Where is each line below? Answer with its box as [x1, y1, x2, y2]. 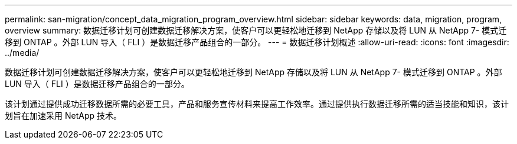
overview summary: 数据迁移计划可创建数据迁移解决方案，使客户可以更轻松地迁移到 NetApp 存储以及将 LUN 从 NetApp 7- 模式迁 [5, 25, 507, 35]
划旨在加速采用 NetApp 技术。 [5, 110, 122, 120]
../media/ [5, 48, 40, 58]
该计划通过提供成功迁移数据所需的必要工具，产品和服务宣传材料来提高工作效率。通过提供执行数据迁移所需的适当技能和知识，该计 [5, 99, 509, 109]
